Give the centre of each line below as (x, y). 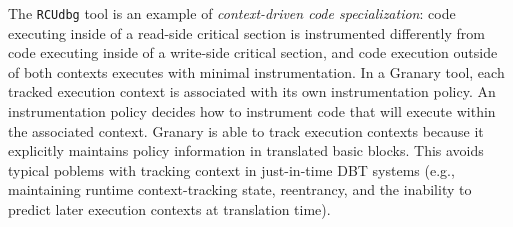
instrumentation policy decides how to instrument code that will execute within (252, 111)
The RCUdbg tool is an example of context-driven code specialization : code (232, 13)
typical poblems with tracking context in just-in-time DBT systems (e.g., (231, 169)
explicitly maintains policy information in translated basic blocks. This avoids (246, 150)
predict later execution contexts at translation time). (169, 209)
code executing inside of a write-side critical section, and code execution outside (253, 52)
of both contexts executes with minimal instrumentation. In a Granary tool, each (256, 71)
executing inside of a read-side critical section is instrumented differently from (246, 32)
